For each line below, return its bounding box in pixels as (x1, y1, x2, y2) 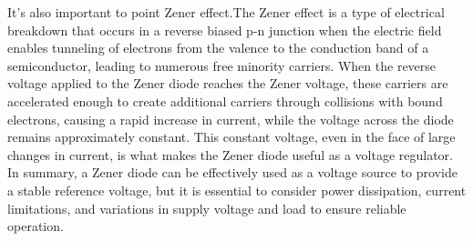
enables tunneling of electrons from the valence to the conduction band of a (7, 38, 429, 57)
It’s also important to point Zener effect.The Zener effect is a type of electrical (7, 3, 445, 21)
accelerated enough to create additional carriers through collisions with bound (7, 91, 443, 110)
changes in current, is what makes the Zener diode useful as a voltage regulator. (7, 145, 453, 164)
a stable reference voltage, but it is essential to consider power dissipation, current (7, 180, 467, 199)
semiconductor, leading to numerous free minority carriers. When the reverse (7, 55, 437, 75)
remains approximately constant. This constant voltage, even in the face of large (7, 127, 456, 146)
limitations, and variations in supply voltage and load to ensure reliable (7, 198, 406, 217)
